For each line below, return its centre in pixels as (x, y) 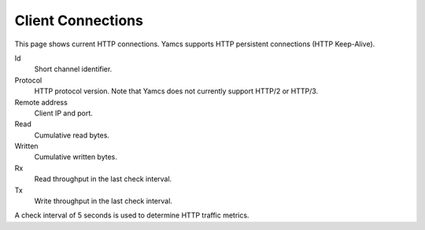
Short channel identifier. (73, 69)
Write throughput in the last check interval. (103, 201)
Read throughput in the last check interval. (103, 179)
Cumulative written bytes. (76, 157)
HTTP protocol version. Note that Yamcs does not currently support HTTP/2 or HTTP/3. (176, 91)
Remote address (41, 102)
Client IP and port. (64, 113)
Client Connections (79, 20)
